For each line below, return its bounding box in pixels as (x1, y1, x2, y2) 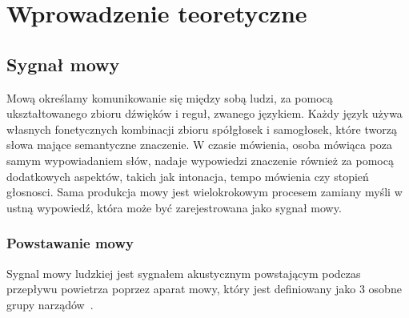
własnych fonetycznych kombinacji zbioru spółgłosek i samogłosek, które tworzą (6, 120, 397, 137)
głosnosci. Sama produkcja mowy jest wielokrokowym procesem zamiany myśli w (6, 183, 403, 200)
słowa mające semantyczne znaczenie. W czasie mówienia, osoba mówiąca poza (6, 136, 393, 153)
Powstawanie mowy (6, 233, 134, 253)
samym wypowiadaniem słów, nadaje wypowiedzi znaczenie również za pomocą (6, 151, 394, 168)
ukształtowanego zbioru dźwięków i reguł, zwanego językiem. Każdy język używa (6, 105, 403, 122)
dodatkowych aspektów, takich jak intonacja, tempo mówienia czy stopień (6, 167, 369, 184)
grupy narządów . (6, 296, 94, 312)
